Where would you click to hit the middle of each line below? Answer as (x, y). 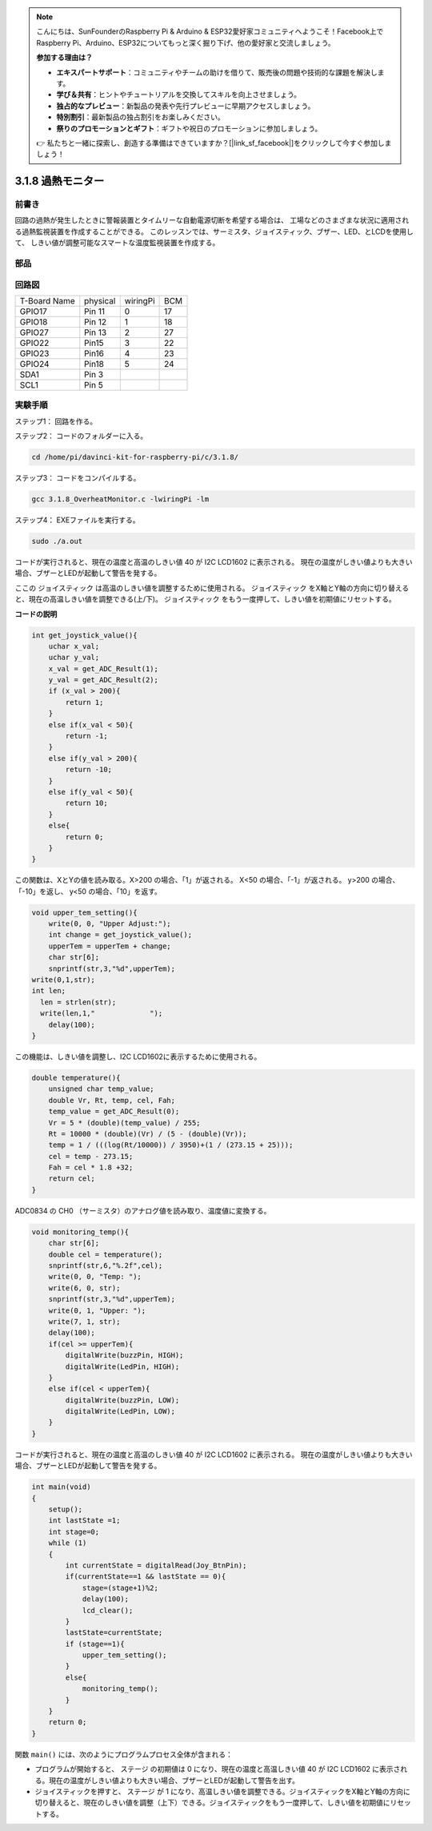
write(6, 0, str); (84, 1288)
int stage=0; (74, 1531)
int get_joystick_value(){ (84, 635)
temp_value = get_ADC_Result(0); (114, 1112)
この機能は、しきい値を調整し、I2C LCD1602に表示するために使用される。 (138, 1056)
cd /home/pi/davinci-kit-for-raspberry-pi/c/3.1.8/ (135, 457)
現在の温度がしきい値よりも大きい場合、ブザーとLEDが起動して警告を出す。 (174, 1780)
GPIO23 (34, 353)
